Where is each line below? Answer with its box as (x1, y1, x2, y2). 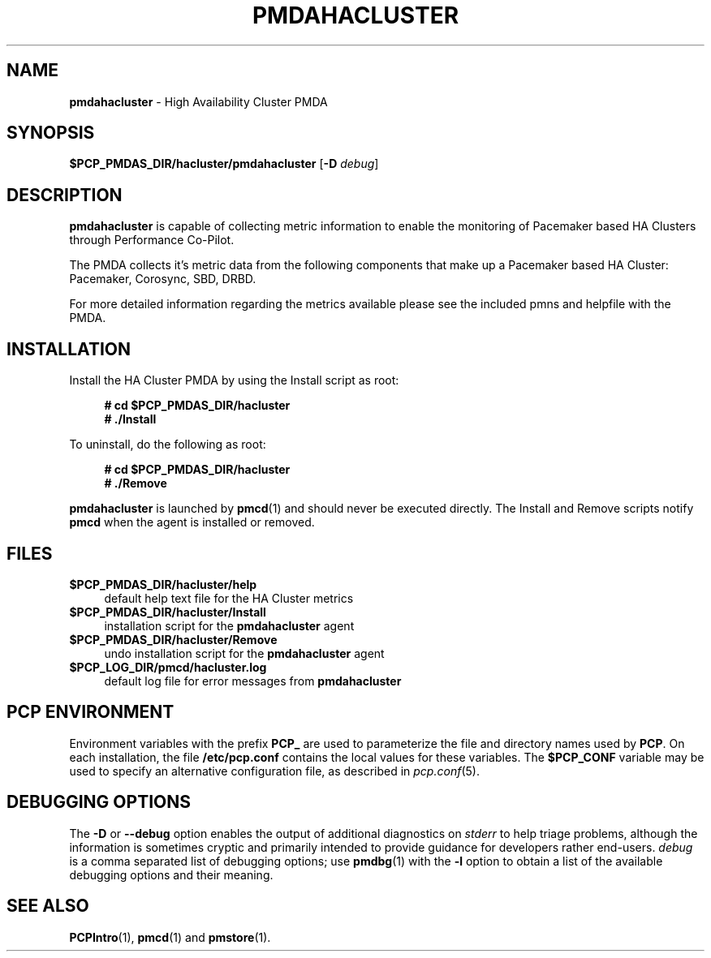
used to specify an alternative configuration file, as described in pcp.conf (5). (69, 763, 480, 778)
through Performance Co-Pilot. (69, 233, 235, 247)
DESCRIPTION (6, 184, 123, 205)
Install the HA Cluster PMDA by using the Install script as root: (69, 373, 399, 388)
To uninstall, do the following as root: (69, 437, 266, 452)
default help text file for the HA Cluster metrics (104, 591, 354, 605)
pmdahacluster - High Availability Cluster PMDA (69, 94, 328, 109)
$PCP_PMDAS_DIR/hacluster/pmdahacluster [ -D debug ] (69, 157, 379, 171)
